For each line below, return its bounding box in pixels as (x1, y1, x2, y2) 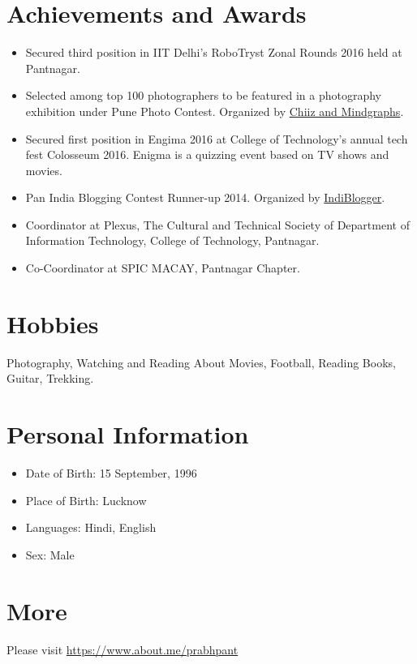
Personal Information (6, 418, 249, 451)
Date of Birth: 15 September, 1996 (25, 465, 197, 482)
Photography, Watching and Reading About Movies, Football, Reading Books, (6, 353, 396, 371)
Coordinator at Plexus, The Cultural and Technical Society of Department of (25, 216, 410, 233)
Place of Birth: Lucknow (25, 491, 147, 508)
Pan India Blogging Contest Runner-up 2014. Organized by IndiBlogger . (25, 189, 385, 206)
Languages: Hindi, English (25, 519, 157, 536)
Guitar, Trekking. (6, 370, 94, 387)
